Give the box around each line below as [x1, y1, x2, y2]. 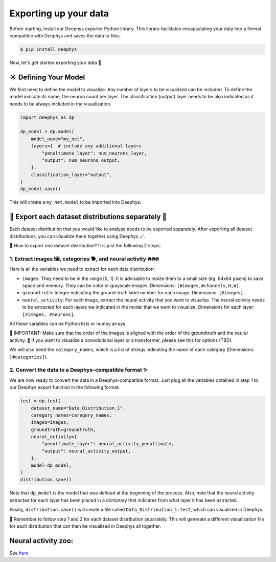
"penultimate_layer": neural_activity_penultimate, [41, 441, 174, 447]
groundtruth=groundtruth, [31, 426, 96, 433]
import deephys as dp [20, 114, 75, 120]
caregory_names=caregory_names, [31, 412, 112, 418]
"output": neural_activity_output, [41, 448, 131, 454]
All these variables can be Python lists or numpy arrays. [9, 320, 127, 327]
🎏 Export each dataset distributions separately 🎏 [9, 212, 167, 221]
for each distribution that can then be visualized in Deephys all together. [9, 523, 161, 529]
